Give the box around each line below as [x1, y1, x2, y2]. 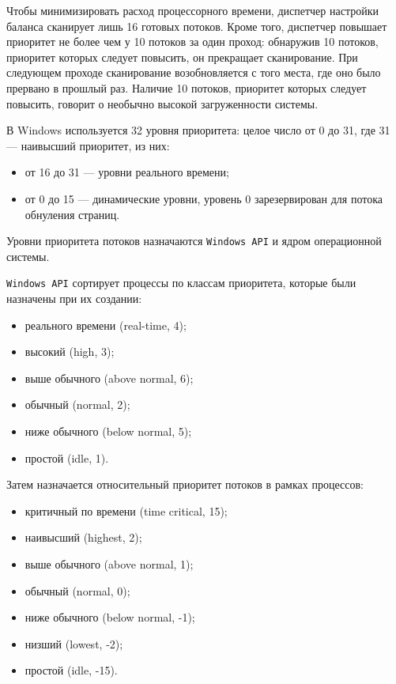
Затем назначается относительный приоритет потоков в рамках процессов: [6, 476, 364, 493]
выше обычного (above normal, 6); [25, 369, 194, 386]
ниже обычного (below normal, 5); [25, 423, 192, 439]
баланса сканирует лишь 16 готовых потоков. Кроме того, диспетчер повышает [6, 17, 387, 34]
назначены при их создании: [6, 290, 142, 307]
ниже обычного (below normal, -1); [25, 609, 195, 625]
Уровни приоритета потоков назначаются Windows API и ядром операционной [6, 232, 382, 249]
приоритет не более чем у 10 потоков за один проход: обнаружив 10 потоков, [6, 33, 379, 50]
